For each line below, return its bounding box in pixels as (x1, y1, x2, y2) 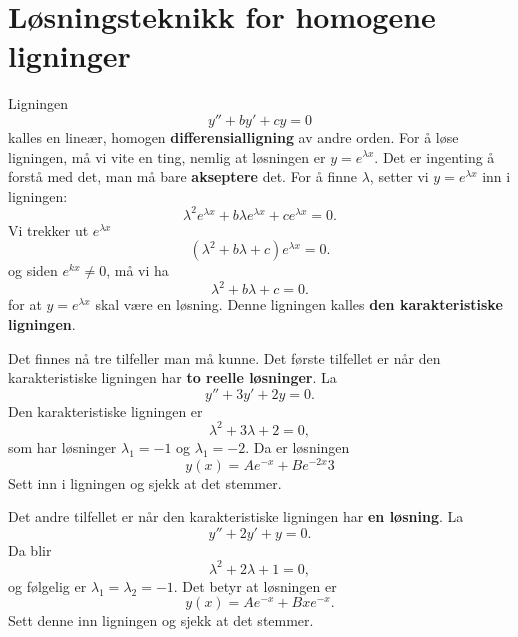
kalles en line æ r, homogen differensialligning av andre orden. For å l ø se (8, 126, 459, 147)
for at (8, 294, 42, 315)
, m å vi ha (106, 260, 169, 281)
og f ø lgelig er (8, 575, 87, 596)
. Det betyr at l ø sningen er (173, 575, 337, 596)
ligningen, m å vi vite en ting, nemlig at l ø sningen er (8, 146, 326, 167)
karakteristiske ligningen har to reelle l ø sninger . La (8, 367, 337, 388)
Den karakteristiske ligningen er (8, 400, 203, 421)
